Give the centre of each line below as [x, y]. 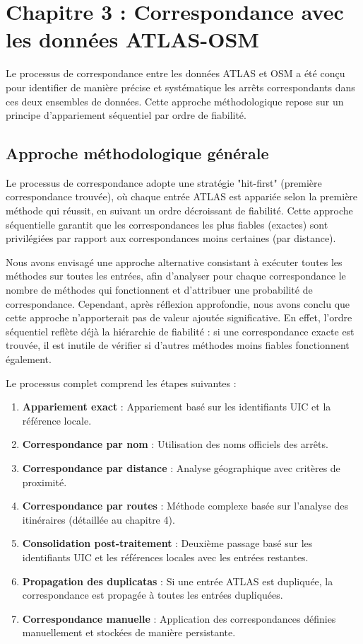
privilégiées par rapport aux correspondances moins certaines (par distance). [171, 238]
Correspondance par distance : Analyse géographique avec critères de [181, 467]
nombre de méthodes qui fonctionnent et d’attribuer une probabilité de [159, 290]
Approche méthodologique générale [137, 153]
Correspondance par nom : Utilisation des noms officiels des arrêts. [175, 444]
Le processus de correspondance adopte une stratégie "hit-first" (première [164, 182]
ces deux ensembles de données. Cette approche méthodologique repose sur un [175, 101]
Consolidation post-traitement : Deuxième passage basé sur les [167, 543]
